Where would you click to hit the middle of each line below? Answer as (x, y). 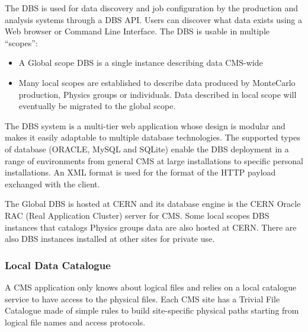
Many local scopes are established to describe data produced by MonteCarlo (157, 82)
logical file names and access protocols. (75, 322)
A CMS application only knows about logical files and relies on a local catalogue (151, 287)
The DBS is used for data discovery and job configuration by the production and (152, 8)
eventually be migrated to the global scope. (97, 106)
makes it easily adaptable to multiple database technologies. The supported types (153, 137)
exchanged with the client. (52, 183)
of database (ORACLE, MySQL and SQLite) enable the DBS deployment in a (147, 149)
